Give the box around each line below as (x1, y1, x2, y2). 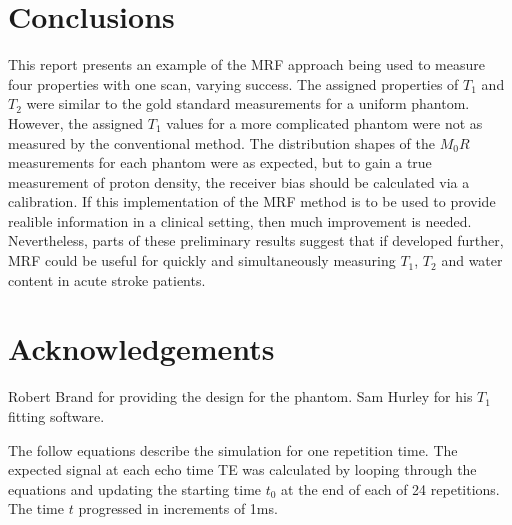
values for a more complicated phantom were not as (166, 112, 483, 133)
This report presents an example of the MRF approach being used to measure (8, 54, 485, 75)
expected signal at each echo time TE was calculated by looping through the (8, 459, 477, 480)
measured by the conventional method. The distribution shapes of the (8, 132, 436, 153)
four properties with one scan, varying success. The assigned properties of (8, 73, 459, 94)
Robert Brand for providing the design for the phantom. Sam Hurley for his (8, 386, 473, 407)
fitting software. (8, 405, 105, 426)
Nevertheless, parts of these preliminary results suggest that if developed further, (8, 230, 504, 251)
